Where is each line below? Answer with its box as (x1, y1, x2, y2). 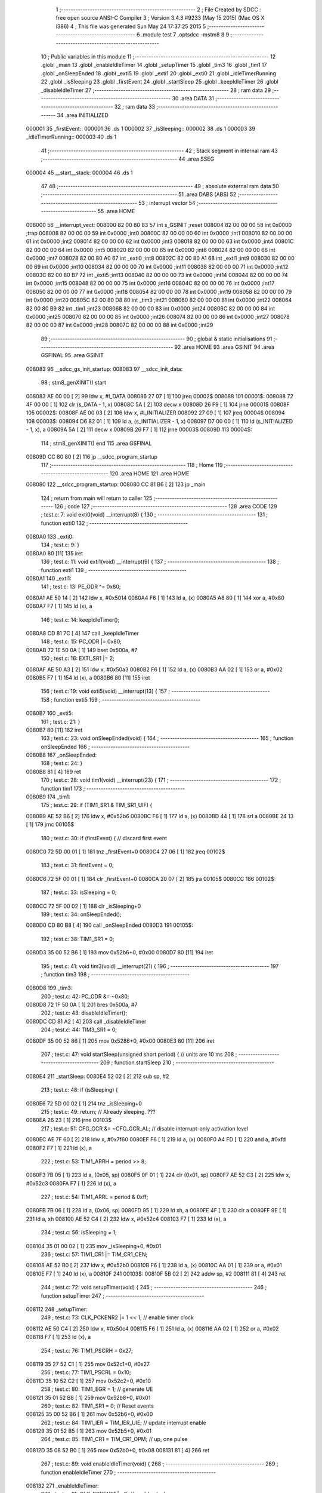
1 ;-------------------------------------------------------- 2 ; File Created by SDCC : (55, 6, 262, 13)
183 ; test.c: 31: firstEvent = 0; (41, 862, 114, 869)
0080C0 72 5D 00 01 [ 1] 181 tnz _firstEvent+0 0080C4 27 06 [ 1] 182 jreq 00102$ (26, 848, 225, 855)
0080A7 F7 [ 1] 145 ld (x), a (26, 603, 92, 610)
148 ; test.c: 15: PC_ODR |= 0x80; (41, 638, 122, 645)
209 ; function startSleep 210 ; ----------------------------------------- (100, 1059, 274, 1066)
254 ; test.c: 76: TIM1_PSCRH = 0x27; (41, 1347, 134, 1354)
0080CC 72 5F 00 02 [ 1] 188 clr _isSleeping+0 (26, 902, 141, 910)
